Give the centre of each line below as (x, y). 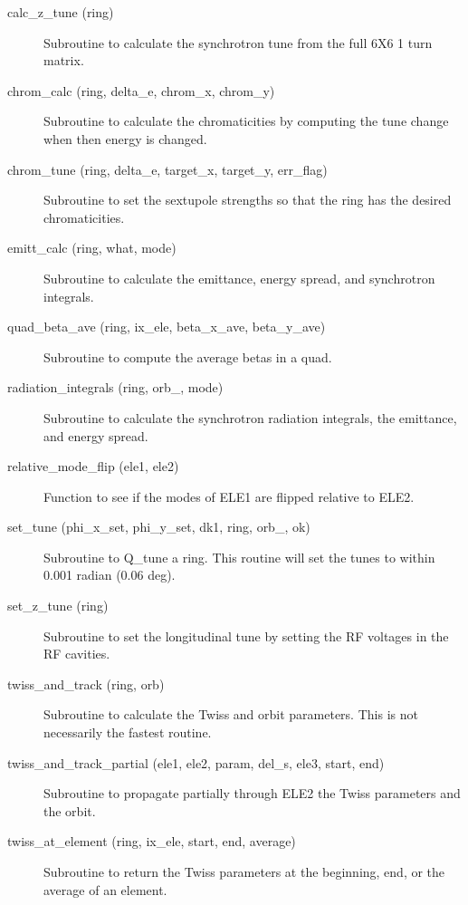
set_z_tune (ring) (58, 606)
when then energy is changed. (125, 138)
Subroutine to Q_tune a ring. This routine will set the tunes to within (239, 557)
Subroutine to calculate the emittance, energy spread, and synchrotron (239, 278)
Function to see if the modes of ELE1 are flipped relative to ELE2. (229, 496)
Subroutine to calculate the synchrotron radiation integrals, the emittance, (250, 417)
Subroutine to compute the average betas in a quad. (188, 356)
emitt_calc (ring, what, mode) (92, 248)
